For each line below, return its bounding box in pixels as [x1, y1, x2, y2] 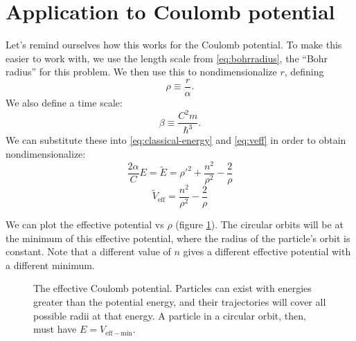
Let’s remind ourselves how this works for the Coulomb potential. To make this [6, 37, 342, 52]
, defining [284, 64, 324, 79]
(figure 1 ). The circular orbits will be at [175, 216, 344, 231]
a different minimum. [6, 257, 95, 272]
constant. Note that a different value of [6, 244, 171, 259]
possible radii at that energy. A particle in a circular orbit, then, [33, 308, 306, 322]
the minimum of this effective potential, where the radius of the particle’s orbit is [6, 230, 350, 245]
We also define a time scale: [6, 95, 123, 109]
